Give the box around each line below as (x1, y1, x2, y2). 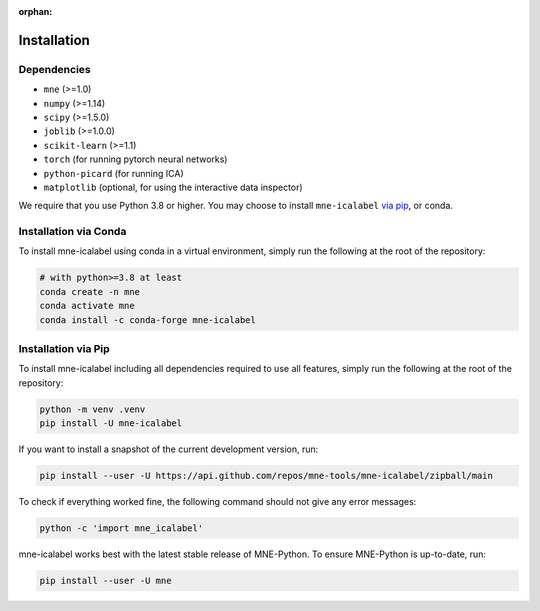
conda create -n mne (39, 286, 140, 297)
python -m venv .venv (39, 403, 146, 415)
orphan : (18, 6, 53, 17)
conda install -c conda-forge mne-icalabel (39, 314, 257, 325)
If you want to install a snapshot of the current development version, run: (18, 443, 319, 455)
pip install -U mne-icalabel (39, 418, 183, 429)
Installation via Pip (18, 341, 110, 355)
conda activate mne (39, 300, 135, 312)
